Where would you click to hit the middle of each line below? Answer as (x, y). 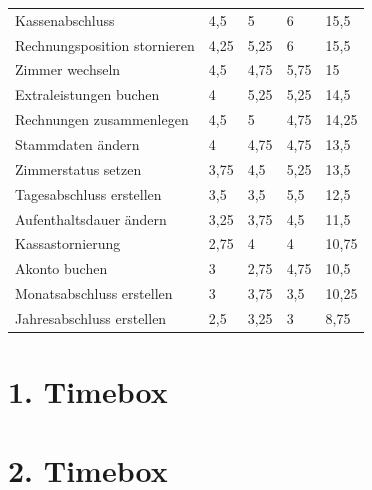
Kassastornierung (68, 243)
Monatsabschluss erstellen (94, 293)
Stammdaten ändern (77, 143)
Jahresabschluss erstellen (91, 317)
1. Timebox (88, 391)
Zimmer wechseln (68, 69)
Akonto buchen (61, 268)
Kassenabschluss (65, 19)
